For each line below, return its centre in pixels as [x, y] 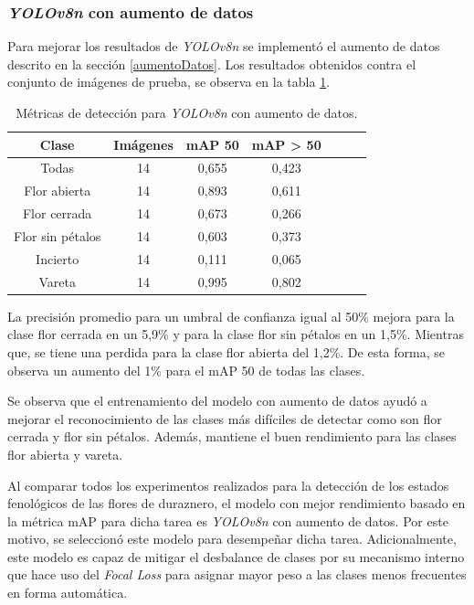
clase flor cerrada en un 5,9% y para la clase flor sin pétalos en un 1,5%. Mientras [236, 334]
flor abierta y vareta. [65, 454]
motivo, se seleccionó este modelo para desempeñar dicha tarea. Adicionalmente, [232, 539]
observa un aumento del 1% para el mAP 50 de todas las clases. [186, 370]
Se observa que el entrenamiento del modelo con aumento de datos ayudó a [217, 401]
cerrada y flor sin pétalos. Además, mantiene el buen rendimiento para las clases [232, 436]
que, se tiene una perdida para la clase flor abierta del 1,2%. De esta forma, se [226, 351]
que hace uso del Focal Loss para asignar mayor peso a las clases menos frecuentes [237, 574]
